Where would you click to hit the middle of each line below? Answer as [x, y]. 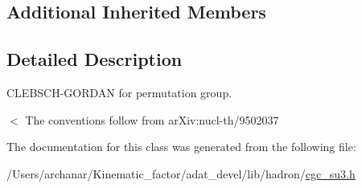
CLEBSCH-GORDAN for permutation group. [119, 92]
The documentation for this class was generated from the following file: [181, 147]
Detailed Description [95, 59]
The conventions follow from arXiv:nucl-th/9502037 [152, 119]
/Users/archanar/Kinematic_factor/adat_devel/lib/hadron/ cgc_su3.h [181, 173]
